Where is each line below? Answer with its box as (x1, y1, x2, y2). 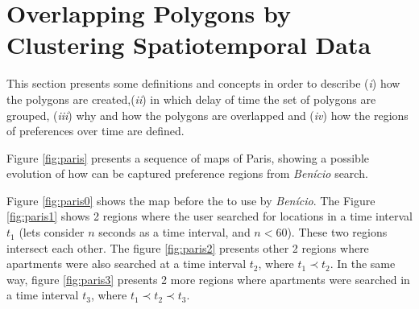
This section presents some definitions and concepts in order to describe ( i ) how (6, 75, 400, 92)
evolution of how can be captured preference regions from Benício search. (6, 165, 368, 182)
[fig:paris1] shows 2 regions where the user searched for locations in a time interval (6, 208, 413, 225)
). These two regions (287, 224, 388, 241)
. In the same (330, 255, 396, 272)
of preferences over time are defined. (6, 122, 185, 139)
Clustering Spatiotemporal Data (6, 28, 371, 61)
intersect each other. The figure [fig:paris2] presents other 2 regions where (6, 239, 369, 256)
